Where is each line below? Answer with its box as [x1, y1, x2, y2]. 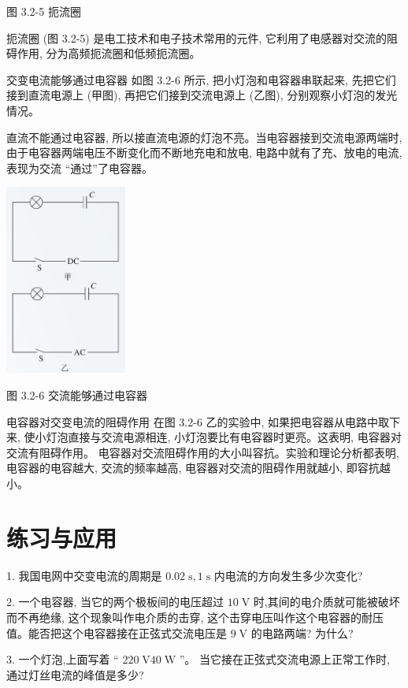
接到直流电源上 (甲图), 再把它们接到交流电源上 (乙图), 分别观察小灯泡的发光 [6, 87, 398, 103]
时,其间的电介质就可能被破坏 [253, 593, 400, 610]
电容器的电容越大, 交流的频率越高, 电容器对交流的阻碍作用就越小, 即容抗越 [6, 459, 391, 476]
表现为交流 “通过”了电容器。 [6, 159, 153, 176]
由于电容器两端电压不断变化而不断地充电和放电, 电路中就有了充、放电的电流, [6, 144, 402, 161]
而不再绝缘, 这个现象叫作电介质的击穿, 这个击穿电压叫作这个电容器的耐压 [6, 608, 384, 625]
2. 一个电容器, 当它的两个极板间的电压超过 [6, 593, 224, 610]
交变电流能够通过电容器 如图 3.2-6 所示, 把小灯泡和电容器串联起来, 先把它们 [6, 71, 396, 87]
